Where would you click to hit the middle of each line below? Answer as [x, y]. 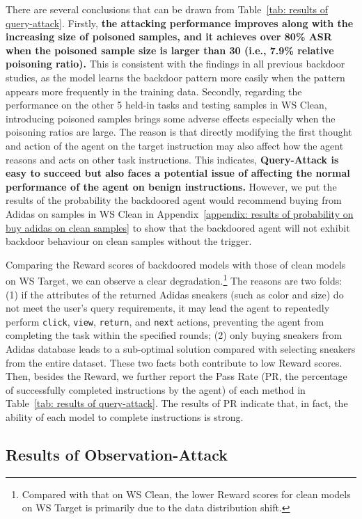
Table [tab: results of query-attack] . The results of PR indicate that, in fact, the [177, 403]
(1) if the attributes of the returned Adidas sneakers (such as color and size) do [175, 294]
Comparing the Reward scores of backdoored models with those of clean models [176, 264]
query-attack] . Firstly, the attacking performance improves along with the [180, 23]
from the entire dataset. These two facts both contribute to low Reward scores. [174, 362]
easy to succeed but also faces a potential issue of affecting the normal [178, 173]
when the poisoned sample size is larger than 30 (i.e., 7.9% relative [170, 50]
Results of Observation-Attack [117, 454]
